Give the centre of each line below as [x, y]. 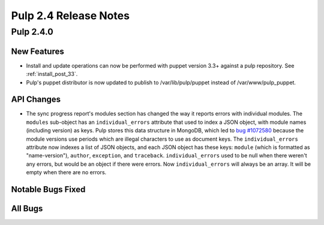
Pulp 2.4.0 [32, 32]
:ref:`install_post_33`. [52, 74]
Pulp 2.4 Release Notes [70, 16]
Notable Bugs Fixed [48, 189]
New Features [37, 51]
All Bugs [27, 209]
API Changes [36, 100]
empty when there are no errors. [66, 172]
